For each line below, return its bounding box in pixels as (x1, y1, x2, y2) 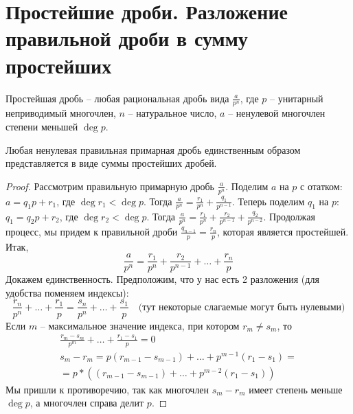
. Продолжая (263, 209, 315, 223)
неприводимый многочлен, (5, 106, 116, 120)
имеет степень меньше (249, 382, 343, 396)
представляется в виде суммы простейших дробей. (5, 156, 217, 170)
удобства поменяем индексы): (5, 285, 129, 299)
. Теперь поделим (232, 194, 305, 208)
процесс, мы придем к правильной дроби (5, 224, 178, 238)
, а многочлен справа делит (30, 395, 144, 410)
